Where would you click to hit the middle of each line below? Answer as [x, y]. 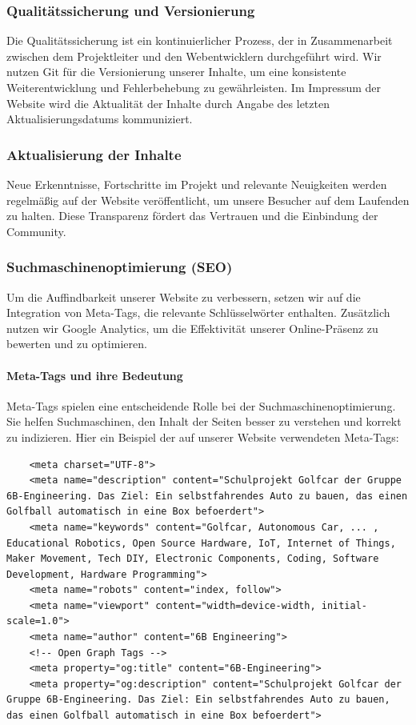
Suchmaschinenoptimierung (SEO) [120, 267]
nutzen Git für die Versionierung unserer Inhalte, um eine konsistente [176, 72]
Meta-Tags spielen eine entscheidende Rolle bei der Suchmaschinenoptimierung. [201, 405]
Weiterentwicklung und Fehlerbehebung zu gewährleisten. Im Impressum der [194, 87]
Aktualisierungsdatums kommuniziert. [100, 119]
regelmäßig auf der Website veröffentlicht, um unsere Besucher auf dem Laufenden [208, 200]
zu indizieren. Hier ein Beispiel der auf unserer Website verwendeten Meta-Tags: [203, 437]
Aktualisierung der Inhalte [94, 154]
